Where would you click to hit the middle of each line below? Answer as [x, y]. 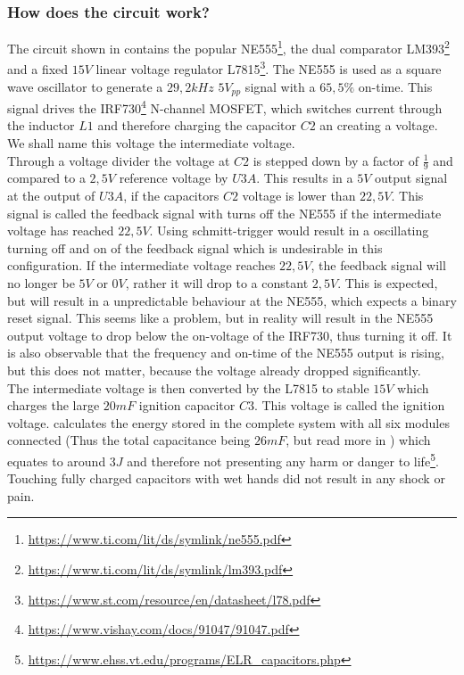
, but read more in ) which [358, 440]
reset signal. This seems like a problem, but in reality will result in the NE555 [220, 318]
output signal [411, 178]
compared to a [46, 178]
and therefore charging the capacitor [197, 125]
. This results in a [305, 178]
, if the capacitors [171, 196]
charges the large [54, 405]
